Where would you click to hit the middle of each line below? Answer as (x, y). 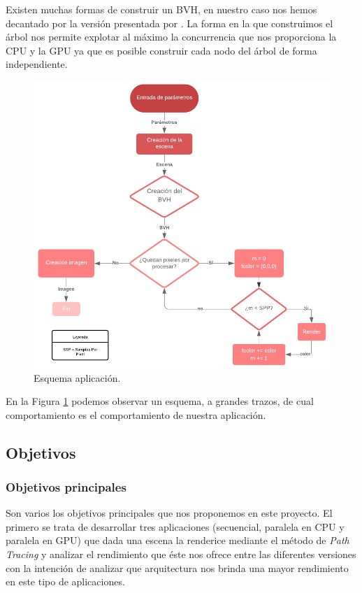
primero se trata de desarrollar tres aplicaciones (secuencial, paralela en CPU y (175, 526)
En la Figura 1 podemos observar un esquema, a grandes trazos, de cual (160, 401)
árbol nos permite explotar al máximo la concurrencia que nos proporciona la (171, 37)
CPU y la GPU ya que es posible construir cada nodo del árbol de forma (161, 50)
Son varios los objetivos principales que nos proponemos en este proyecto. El (169, 513)
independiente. (37, 64)
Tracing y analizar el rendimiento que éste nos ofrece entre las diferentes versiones (181, 554)
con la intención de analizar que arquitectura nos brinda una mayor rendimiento (177, 567)
